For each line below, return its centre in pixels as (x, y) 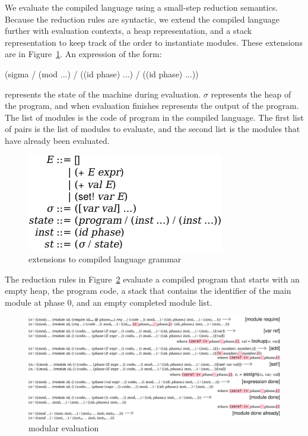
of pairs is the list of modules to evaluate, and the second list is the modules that (153, 129)
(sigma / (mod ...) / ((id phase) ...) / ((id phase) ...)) (102, 73)
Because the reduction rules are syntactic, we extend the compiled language (142, 19)
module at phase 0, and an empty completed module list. (109, 302)
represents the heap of (251, 94)
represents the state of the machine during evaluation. (103, 94)
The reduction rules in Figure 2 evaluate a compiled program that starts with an (152, 279)
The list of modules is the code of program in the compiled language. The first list (154, 117)
